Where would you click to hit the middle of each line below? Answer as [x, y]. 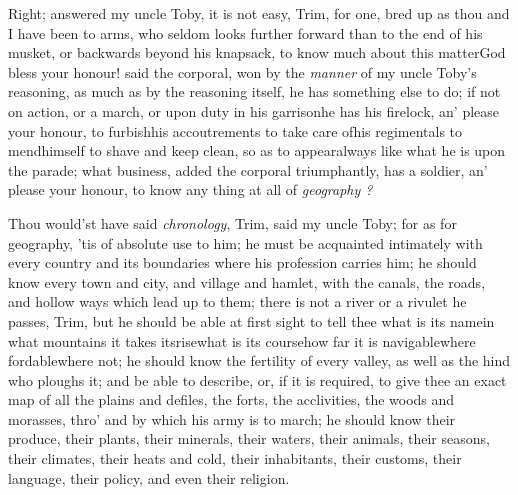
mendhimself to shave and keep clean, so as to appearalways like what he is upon [257, 150]
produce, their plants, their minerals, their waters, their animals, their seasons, [249, 438]
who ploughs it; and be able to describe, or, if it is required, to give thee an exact [257, 379]
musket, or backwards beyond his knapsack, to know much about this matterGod [257, 52]
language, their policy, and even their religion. [149, 477]
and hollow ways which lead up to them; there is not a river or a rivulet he [237, 301]
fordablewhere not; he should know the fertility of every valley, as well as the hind [259, 360]
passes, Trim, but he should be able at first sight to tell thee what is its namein [251, 320]
